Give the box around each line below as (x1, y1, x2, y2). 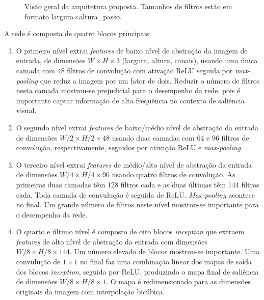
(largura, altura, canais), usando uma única (122, 55, 258, 66)
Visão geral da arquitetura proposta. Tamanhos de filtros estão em (24, 1, 232, 11)
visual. (16, 105, 37, 116)
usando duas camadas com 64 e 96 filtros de (112, 132, 249, 143)
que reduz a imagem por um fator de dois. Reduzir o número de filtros (40, 75, 260, 86)
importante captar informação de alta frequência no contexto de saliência (16, 95, 245, 105)
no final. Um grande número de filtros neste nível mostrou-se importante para (16, 199, 259, 210)
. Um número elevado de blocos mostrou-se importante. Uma (69, 246, 260, 257)
